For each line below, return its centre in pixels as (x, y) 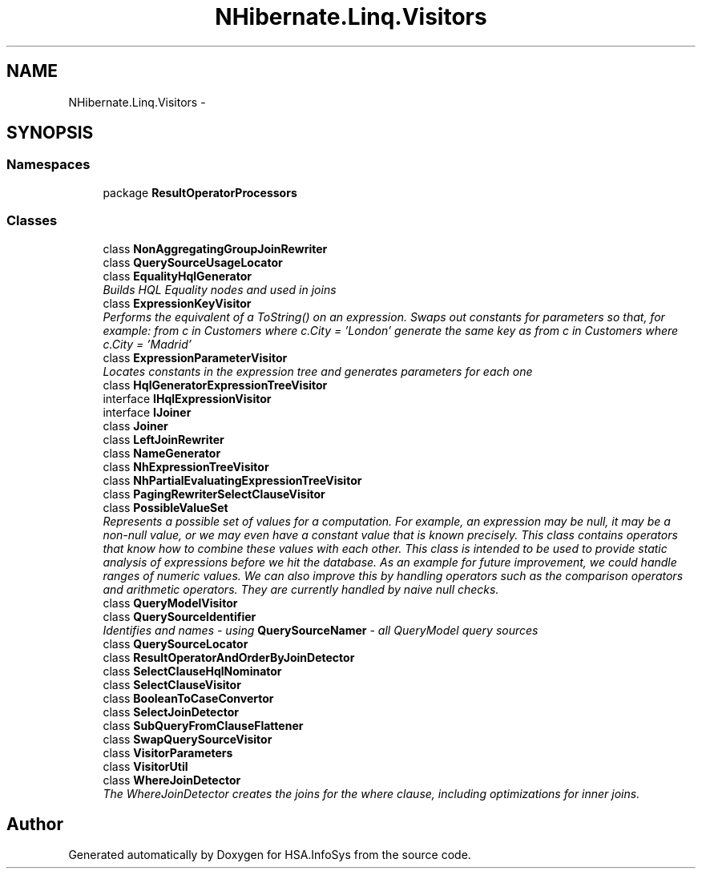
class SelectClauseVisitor (172, 684)
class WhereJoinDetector (172, 780)
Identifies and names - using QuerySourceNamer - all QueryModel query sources (321, 630)
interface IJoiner (147, 412)
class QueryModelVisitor (170, 603)
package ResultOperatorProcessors (200, 192)
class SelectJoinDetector (171, 712)
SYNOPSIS (50, 133)
